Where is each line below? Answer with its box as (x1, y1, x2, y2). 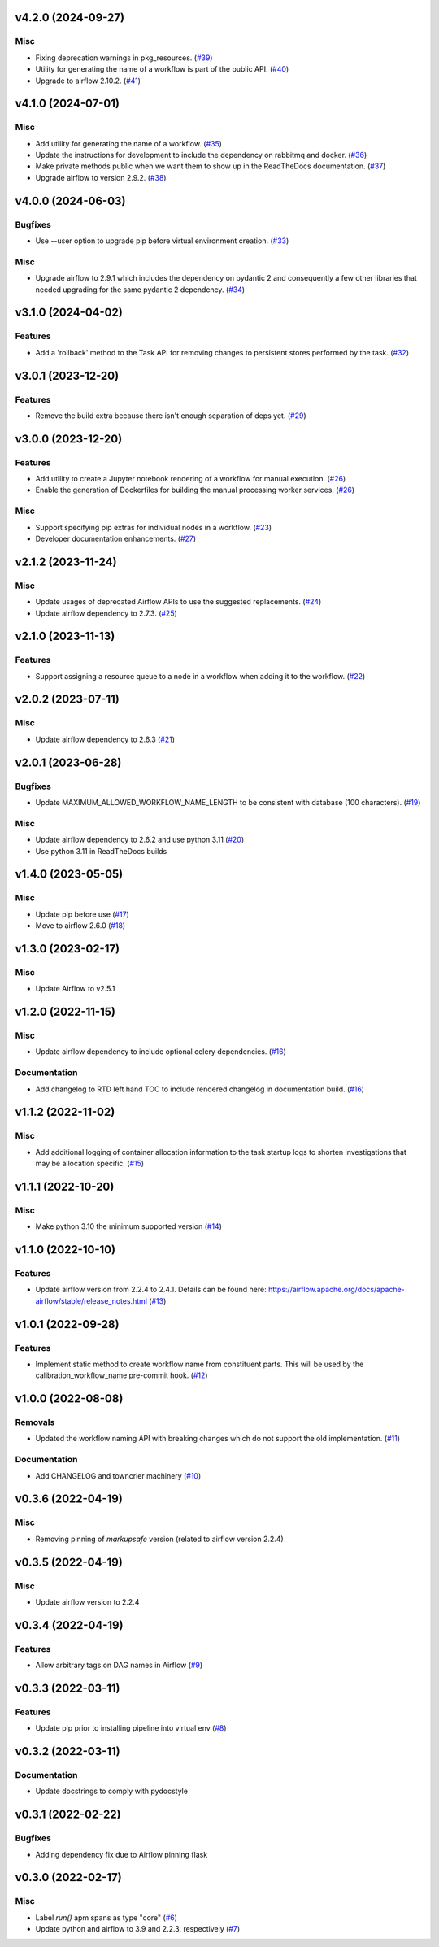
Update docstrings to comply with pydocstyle (35, 1786, 189, 1797)
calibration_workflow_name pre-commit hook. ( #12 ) (35, 1370, 208, 1380)
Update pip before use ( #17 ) (35, 909, 129, 919)
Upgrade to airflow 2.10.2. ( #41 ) (35, 76, 141, 85)
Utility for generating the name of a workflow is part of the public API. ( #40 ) (35, 64, 289, 74)
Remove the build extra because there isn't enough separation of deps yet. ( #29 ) (35, 411, 306, 420)
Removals (15, 1417, 55, 1428)
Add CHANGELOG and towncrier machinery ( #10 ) (35, 1470, 202, 1480)
